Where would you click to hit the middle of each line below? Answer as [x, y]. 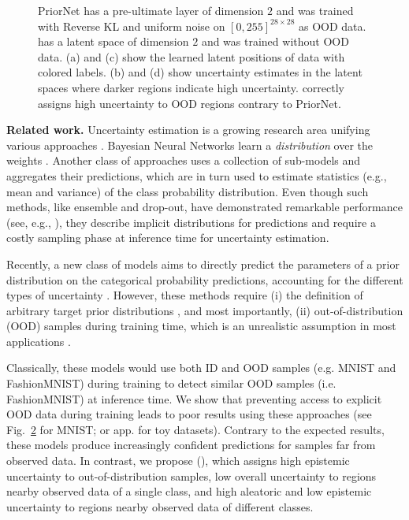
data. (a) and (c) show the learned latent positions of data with [191, 56]
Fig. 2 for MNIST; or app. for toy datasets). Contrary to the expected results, [195, 429]
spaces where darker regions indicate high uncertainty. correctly [191, 87]
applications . [39, 341]
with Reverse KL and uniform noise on [132, 26]
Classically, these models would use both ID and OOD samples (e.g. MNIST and [201, 368]
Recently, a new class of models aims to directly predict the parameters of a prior [203, 264]
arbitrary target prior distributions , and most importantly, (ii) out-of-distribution [205, 310]
